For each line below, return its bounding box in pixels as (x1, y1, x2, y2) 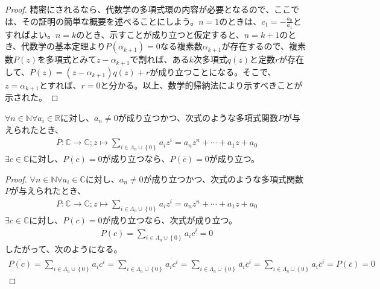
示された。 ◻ (5, 91, 59, 104)
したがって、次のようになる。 (5, 243, 122, 255)
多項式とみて (45, 53, 97, 66)
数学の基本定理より (30, 40, 106, 52)
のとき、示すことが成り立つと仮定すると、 (76, 28, 244, 40)
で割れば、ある (130, 53, 189, 66)
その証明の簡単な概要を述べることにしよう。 (21, 14, 199, 27)
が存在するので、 (221, 40, 289, 52)
